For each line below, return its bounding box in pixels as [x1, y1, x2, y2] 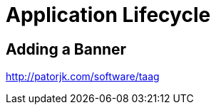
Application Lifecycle [6, 3, 211, 27]
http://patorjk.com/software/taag [6, 70, 160, 83]
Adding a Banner [6, 40, 127, 58]
